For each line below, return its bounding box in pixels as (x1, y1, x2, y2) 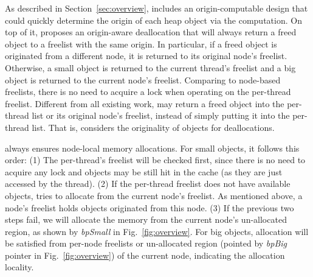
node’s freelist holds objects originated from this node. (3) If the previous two (5, 201, 294, 214)
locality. (5, 261, 34, 273)
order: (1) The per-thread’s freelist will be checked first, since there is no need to (5, 153, 306, 166)
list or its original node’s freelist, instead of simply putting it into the (32, 109, 290, 122)
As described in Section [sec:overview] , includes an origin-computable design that (5, 2, 308, 14)
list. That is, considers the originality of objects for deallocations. (32, 121, 275, 133)
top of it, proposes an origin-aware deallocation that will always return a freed (5, 26, 297, 38)
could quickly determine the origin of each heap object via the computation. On (5, 13, 302, 26)
